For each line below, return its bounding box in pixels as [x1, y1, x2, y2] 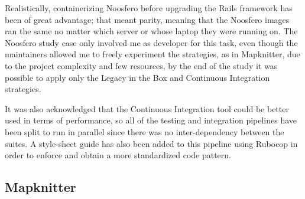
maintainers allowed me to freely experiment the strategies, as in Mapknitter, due [5, 48, 300, 60]
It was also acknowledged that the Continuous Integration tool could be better [5, 102, 289, 115]
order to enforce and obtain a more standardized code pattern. [5, 149, 231, 161]
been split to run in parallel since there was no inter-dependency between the [5, 125, 284, 138]
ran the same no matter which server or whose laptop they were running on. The [5, 25, 298, 37]
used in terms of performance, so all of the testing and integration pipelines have [5, 114, 297, 126]
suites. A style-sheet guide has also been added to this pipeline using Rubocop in [5, 137, 298, 149]
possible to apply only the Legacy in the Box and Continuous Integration [5, 71, 270, 83]
